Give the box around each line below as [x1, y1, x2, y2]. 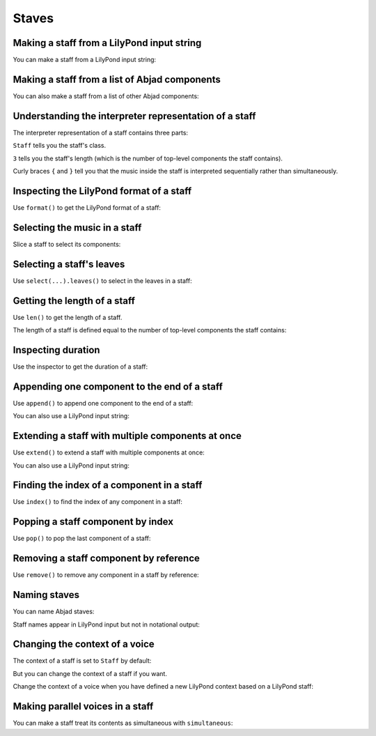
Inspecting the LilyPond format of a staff [13, 185, 192, 197]
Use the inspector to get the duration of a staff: [13, 362, 148, 371]
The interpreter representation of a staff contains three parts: [13, 128, 188, 137]
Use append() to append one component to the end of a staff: [13, 399, 194, 407]
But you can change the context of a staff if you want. [13, 669, 167, 677]
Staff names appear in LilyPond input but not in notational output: [13, 620, 200, 629]
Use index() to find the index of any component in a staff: [13, 498, 182, 506]
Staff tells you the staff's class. [13, 141, 107, 150]
